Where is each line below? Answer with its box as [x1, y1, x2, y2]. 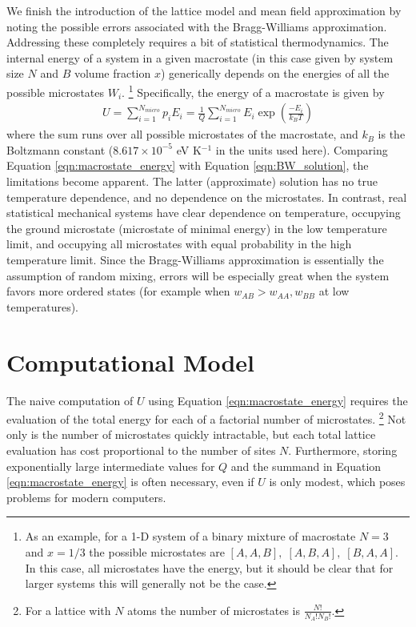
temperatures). [6, 298, 78, 315]
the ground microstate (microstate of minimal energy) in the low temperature [6, 219, 387, 236]
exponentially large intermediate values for [6, 457, 215, 474]
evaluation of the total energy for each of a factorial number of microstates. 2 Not [6, 408, 406, 427]
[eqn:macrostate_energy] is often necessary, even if [6, 473, 254, 490]
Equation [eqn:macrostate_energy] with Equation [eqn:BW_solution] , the [6, 157, 369, 174]
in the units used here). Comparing [215, 141, 388, 158]
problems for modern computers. [6, 488, 166, 505]
